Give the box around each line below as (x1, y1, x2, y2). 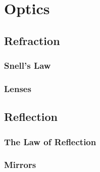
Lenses (4, 82, 31, 95)
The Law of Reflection (4, 135, 96, 148)
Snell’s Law (4, 59, 51, 72)
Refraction (4, 32, 60, 48)
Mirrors (4, 158, 36, 171)
